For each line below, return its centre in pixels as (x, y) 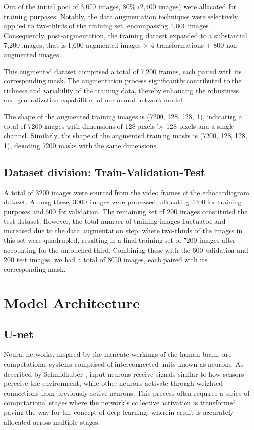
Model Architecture (72, 303)
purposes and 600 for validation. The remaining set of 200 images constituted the (126, 211)
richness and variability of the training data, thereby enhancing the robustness (122, 90)
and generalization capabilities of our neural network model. (94, 100)
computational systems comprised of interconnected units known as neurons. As (124, 364)
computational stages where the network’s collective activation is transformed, (121, 402)
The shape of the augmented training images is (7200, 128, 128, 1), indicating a (123, 116)
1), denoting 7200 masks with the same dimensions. (81, 145)
